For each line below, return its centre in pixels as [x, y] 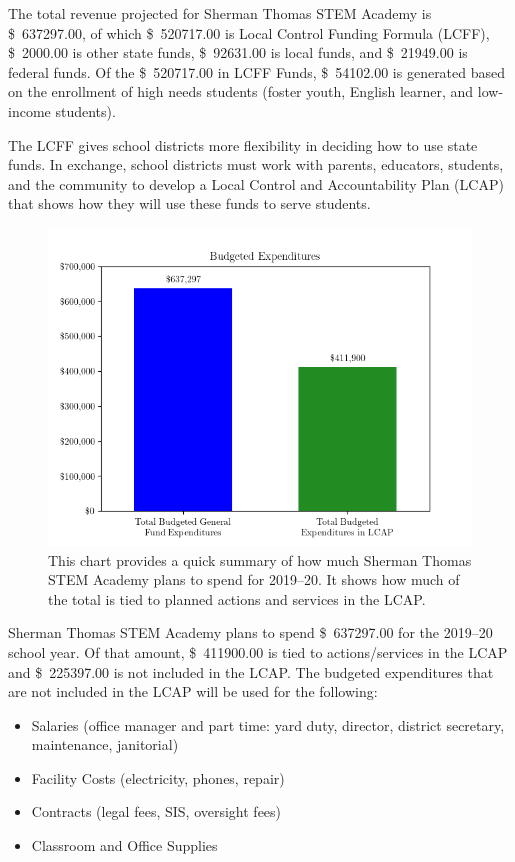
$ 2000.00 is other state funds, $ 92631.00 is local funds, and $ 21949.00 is [238, 52]
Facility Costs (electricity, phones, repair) [158, 777]
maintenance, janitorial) [105, 744]
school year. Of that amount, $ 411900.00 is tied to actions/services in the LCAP [258, 651]
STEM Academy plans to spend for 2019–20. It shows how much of [254, 579]
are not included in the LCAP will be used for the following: [193, 691]
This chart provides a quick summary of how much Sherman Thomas [260, 559]
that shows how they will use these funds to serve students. [189, 203]
